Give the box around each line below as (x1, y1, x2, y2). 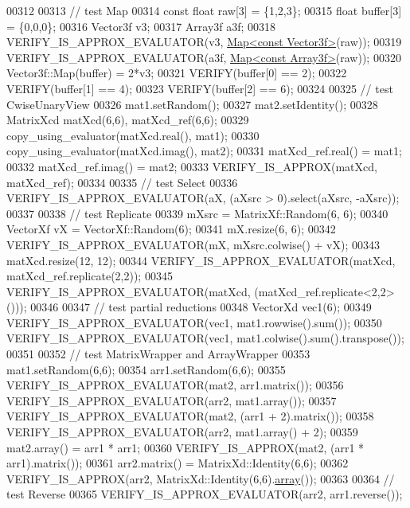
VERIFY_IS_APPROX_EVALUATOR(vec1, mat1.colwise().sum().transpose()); (6, 330, 404, 346)
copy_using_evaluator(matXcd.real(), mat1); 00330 (6, 127, 260, 143)
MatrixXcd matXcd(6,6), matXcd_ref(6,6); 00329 (6, 111, 249, 128)
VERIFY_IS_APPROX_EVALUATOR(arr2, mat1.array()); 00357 (6, 392, 337, 408)
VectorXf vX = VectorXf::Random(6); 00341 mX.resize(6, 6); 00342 (6, 221, 336, 237)
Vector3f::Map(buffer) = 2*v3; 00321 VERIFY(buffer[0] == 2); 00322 (6, 64, 347, 81)
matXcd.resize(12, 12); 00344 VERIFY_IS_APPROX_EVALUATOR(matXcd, (6, 252, 396, 268)
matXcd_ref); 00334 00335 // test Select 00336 (6, 174, 238, 190)
